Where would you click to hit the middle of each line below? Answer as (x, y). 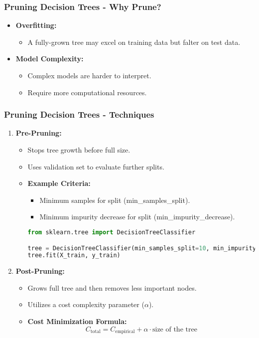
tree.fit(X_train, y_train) (74, 255)
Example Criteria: (59, 183)
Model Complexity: (50, 59)
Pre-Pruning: (39, 133)
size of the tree (175, 329)
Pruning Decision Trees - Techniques (79, 114)
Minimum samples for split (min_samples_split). (115, 200)
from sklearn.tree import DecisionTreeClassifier (112, 232)
